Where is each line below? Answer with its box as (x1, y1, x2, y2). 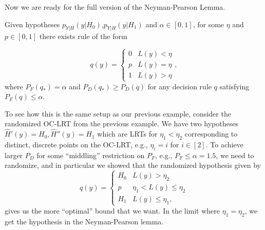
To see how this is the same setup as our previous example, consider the (5, 108, 231, 119)
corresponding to (184, 128, 238, 139)
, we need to (216, 149, 254, 160)
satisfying (219, 81, 250, 91)
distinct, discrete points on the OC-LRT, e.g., (5, 139, 148, 149)
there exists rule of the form (39, 31, 127, 42)
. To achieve (205, 139, 243, 149)
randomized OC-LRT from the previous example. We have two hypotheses (5, 118, 238, 129)
